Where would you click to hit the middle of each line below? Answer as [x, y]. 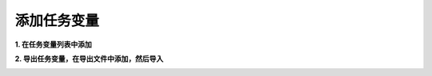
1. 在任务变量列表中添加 [53, 44]
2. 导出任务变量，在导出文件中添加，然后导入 [89, 59]
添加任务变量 [57, 21]
